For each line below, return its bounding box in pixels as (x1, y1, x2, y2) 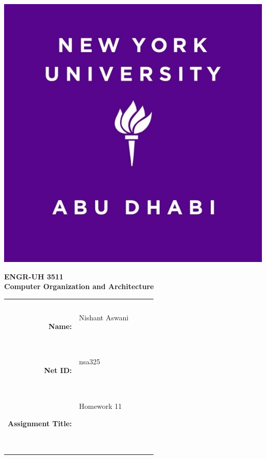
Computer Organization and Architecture (4, 281, 154, 292)
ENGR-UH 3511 (4, 271, 63, 281)
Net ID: (43, 365, 72, 376)
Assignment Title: (8, 418, 72, 428)
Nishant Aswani (79, 312, 129, 323)
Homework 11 (79, 400, 122, 411)
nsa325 (79, 356, 100, 367)
